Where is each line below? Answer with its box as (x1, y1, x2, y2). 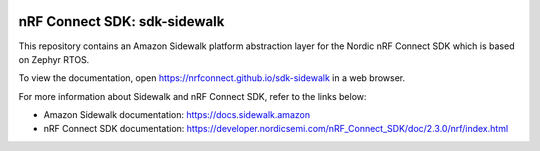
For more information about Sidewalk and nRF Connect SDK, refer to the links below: (18, 90, 367, 102)
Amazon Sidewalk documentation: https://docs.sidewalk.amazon (43, 109, 310, 121)
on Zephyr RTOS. (18, 53, 90, 65)
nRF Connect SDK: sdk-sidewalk (18, 13, 225, 30)
